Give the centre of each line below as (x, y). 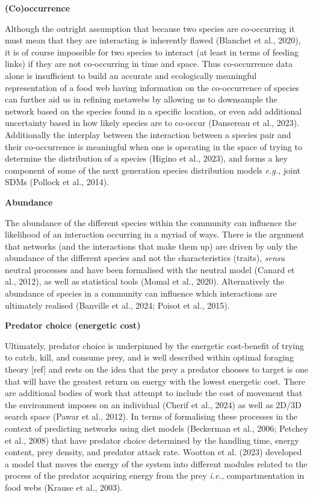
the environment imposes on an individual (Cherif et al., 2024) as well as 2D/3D (153, 404)
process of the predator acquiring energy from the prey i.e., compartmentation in (155, 475)
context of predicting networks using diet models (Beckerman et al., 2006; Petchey (156, 428)
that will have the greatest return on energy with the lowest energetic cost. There (155, 381)
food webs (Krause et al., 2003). (64, 487)
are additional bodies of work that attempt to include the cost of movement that (154, 393)
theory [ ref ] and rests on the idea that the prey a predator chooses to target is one (156, 369)
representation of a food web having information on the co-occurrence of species (152, 87)
